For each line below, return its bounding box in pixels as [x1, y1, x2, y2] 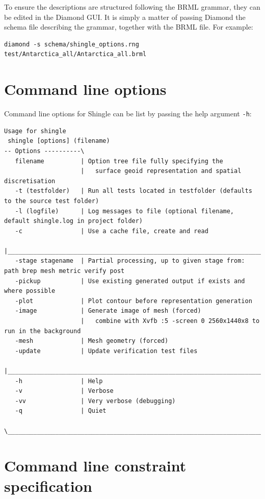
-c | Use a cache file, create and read [15, 227, 208, 235]
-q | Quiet [15, 407, 107, 415]
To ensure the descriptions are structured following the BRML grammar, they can [4, 2, 260, 12]
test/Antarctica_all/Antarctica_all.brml [4, 51, 147, 58]
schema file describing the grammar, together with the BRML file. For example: [4, 21, 253, 32]
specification [4, 475, 92, 496]
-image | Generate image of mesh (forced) [15, 307, 201, 315]
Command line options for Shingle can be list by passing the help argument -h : [4, 108, 252, 119]
